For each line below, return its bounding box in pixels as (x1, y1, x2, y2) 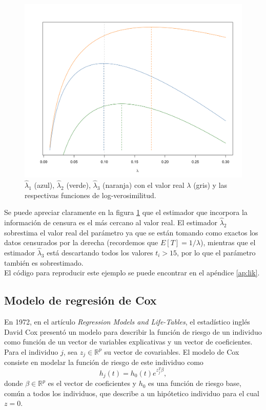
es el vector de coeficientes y (48, 378, 137, 389)
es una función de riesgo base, (148, 378, 241, 389)
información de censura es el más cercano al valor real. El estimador (4, 217, 218, 227)
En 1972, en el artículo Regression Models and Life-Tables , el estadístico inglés (4, 316, 250, 327)
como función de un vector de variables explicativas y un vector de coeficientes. (4, 336, 253, 347)
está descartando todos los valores (47, 247, 153, 257)
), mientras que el (200, 237, 256, 248)
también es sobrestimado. (4, 257, 84, 268)
